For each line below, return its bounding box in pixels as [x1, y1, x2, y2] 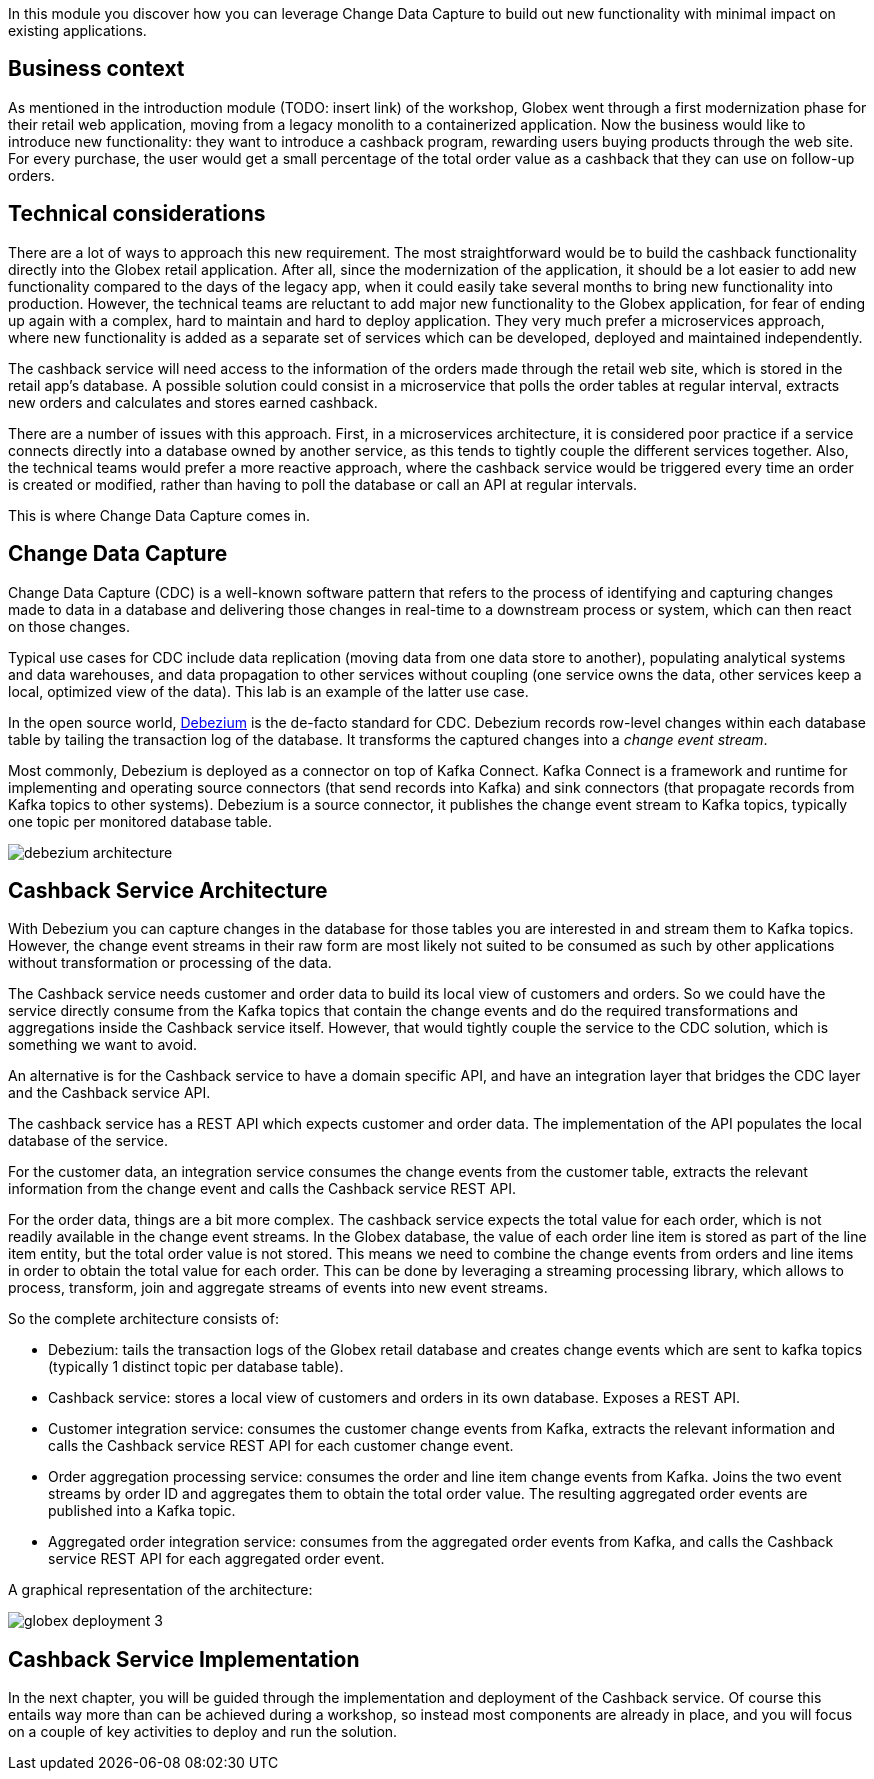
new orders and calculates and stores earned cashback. [8, 393, 378, 411]
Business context [8, 56, 185, 82]
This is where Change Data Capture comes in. [8, 506, 311, 524]
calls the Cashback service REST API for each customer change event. [48, 1437, 514, 1455]
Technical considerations [8, 201, 266, 227]
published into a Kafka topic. [48, 1502, 236, 1520]
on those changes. [8, 617, 130, 635]
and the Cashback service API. [8, 1084, 211, 1102]
